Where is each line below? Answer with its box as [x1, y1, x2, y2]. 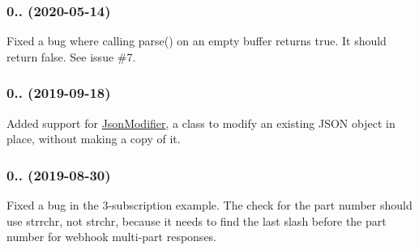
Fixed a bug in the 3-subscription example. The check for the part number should [6, 197, 413, 214]
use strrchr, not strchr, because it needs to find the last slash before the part [6, 212, 387, 229]
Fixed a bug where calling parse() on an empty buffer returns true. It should [6, 32, 387, 49]
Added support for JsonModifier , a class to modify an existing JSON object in [6, 114, 395, 131]
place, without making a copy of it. [6, 130, 181, 147]
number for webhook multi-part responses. [6, 228, 217, 245]
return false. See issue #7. [6, 48, 136, 65]
